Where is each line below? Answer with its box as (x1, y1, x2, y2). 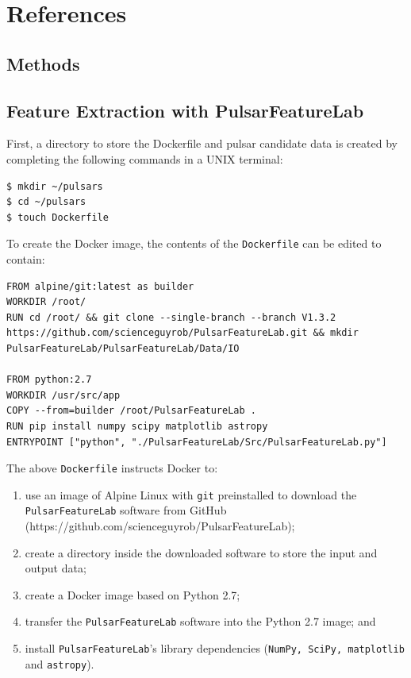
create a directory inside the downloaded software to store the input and (25, 544, 378, 561)
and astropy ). (25, 655, 94, 672)
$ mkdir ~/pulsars (6, 180, 103, 192)
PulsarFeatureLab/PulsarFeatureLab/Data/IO (6, 342, 240, 354)
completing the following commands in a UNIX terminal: (6, 150, 283, 167)
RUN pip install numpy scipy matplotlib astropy (6, 420, 268, 432)
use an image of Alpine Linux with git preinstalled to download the (25, 486, 357, 503)
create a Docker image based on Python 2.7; (25, 586, 240, 603)
